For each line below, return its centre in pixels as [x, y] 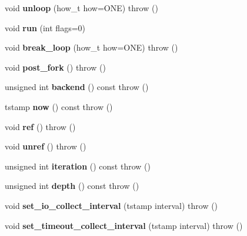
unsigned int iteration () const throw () [78, 166]
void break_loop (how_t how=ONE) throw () [91, 47]
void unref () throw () [46, 146]
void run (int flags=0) [45, 27]
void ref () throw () [40, 126]
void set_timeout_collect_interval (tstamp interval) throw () [124, 225]
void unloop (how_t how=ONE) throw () [81, 8]
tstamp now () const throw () [59, 106]
